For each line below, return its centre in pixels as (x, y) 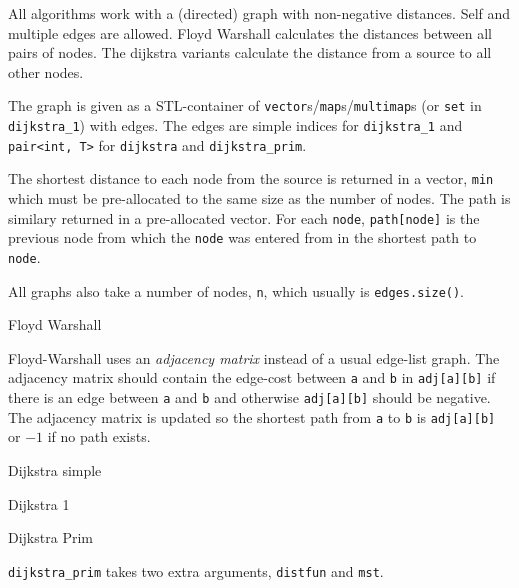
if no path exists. (99, 436)
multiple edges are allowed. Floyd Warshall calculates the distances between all (250, 32)
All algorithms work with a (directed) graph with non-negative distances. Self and (259, 13)
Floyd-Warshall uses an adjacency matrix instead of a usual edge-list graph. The (254, 357)
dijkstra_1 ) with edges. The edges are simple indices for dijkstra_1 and (235, 125)
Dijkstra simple (55, 469)
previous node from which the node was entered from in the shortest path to (242, 237)
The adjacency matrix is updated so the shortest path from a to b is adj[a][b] (252, 416)
